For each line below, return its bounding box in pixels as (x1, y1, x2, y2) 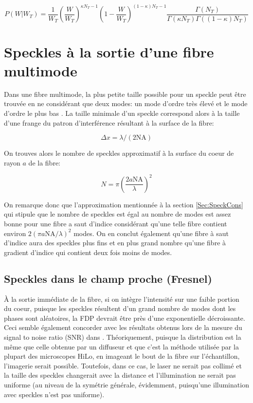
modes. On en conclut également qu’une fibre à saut (73, 228, 229, 238)
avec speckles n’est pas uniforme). (4, 389, 105, 399)
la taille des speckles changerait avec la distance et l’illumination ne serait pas (4, 370, 236, 380)
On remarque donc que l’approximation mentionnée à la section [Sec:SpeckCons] (4, 199, 243, 209)
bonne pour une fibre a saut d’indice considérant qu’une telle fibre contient (4, 219, 227, 228)
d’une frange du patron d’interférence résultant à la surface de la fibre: (4, 117, 214, 128)
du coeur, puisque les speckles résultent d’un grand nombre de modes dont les (4, 303, 236, 313)
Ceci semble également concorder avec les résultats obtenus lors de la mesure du (4, 322, 242, 332)
